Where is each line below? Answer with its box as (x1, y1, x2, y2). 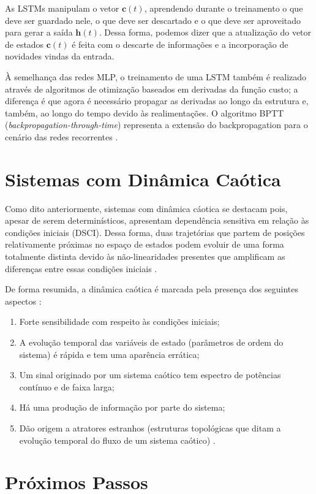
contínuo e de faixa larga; (19, 380, 115, 393)
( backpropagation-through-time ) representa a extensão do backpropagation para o (5, 118, 308, 131)
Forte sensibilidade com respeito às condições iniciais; (19, 315, 220, 328)
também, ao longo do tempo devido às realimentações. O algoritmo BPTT (5, 106, 284, 119)
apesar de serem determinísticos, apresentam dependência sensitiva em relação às (5, 214, 309, 227)
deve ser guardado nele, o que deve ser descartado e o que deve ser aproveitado (5, 13, 301, 26)
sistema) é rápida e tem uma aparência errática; (19, 348, 200, 360)
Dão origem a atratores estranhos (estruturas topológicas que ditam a (19, 421, 281, 434)
